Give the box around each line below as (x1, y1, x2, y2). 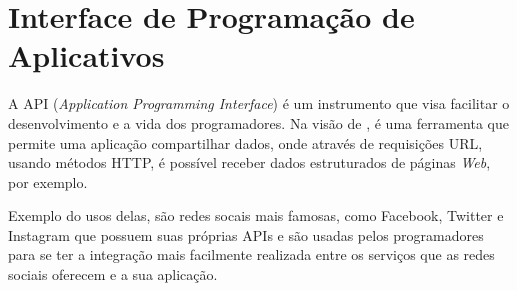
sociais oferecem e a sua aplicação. (8, 264, 218, 285)
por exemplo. (8, 171, 88, 192)
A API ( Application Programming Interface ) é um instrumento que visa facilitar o (8, 93, 510, 114)
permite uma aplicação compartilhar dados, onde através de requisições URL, (8, 132, 483, 153)
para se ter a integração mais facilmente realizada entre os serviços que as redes (8, 244, 495, 265)
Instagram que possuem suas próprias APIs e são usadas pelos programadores (8, 224, 484, 245)
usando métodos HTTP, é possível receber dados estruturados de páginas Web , (8, 152, 491, 173)
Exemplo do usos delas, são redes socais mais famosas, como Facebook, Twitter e (8, 205, 504, 226)
